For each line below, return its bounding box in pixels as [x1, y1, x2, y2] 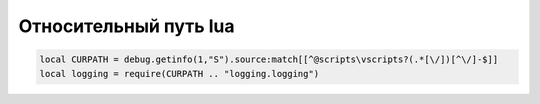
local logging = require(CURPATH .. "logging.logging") [39, 68, 320, 79]
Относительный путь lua [18, 15, 235, 37]
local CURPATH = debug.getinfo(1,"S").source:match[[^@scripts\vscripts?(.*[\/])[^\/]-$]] [39, 54, 499, 65]
